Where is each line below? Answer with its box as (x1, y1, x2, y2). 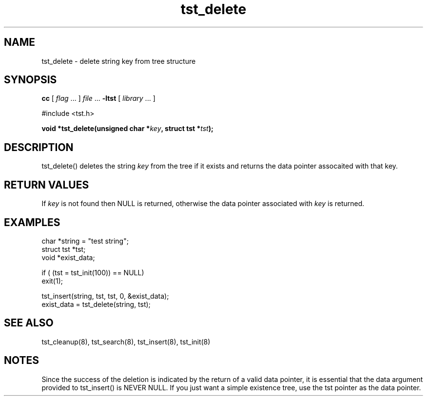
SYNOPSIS (4, 74, 57, 86)
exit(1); (41, 276, 63, 285)
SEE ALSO (4, 317, 54, 329)
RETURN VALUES (4, 178, 89, 191)
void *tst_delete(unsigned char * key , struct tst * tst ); (41, 124, 213, 133)
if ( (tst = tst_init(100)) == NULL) (41, 268, 144, 277)
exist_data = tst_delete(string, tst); (41, 300, 151, 308)
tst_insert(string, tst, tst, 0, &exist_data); (41, 291, 169, 300)
